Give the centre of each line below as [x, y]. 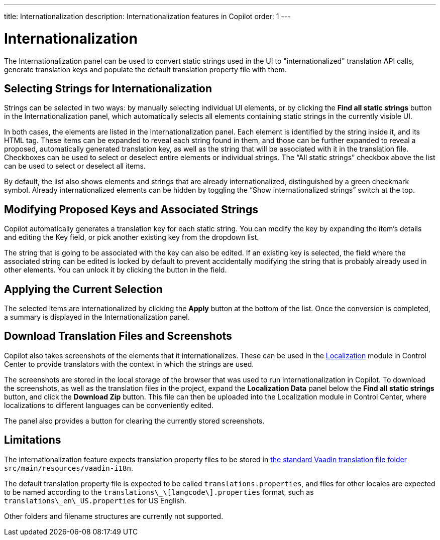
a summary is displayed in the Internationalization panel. [97, 317]
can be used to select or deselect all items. [75, 166]
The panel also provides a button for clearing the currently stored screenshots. [134, 421]
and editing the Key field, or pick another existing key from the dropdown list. [132, 237]
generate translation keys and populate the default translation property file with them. [145, 69]
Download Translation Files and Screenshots [118, 336]
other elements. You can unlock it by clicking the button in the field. [116, 270]
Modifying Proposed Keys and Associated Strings [131, 209]
